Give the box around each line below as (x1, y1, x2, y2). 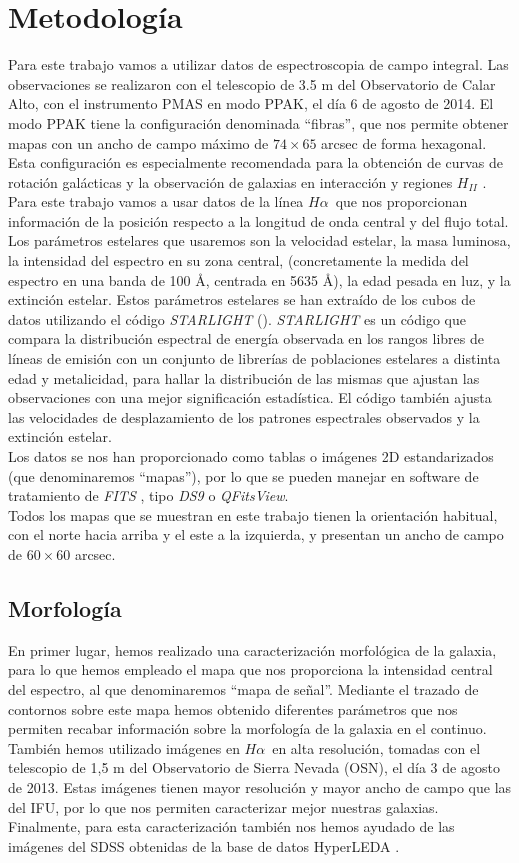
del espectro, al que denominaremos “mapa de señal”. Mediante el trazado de (8, 678, 479, 699)
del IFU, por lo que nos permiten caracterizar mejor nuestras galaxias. (8, 796, 439, 817)
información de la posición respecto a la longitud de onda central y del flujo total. (8, 210, 509, 231)
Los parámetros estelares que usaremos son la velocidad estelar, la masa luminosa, (8, 230, 511, 251)
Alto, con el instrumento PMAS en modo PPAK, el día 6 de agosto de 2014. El (8, 93, 494, 114)
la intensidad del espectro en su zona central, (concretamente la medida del (8, 250, 469, 271)
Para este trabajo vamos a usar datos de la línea (8, 191, 304, 212)
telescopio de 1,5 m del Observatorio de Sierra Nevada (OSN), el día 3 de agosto (8, 757, 500, 778)
